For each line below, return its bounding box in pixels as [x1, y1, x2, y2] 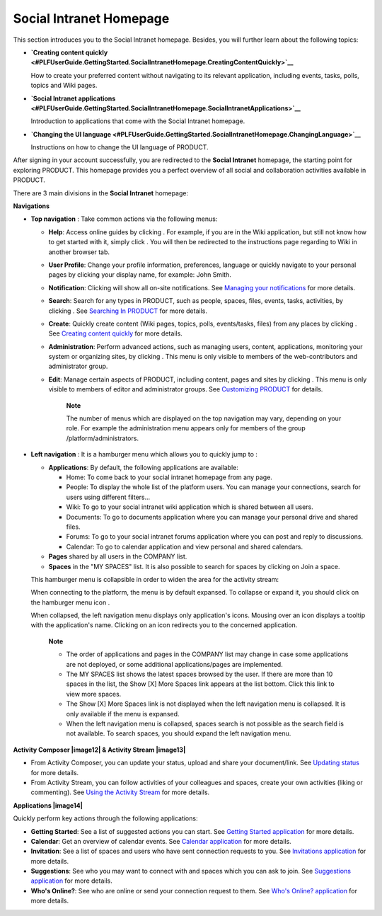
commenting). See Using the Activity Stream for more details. [30, 788, 210, 796]
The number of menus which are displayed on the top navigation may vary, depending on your [66, 414, 342, 423]
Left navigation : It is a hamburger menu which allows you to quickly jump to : [30, 450, 258, 459]
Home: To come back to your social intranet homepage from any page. [66, 473, 272, 481]
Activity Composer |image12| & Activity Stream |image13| [13, 745, 186, 754]
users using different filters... [66, 493, 151, 501]
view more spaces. [66, 689, 122, 698]
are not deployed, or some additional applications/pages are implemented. [66, 660, 283, 668]
